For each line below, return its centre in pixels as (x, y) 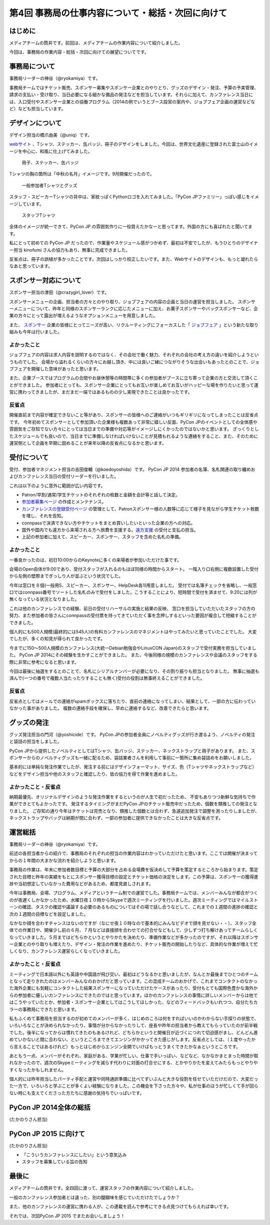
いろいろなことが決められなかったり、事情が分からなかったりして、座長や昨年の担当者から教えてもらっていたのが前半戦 (133, 1025)
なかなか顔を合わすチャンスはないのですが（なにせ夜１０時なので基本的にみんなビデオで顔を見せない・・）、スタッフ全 (133, 923)
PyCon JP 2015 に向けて (47, 1133)
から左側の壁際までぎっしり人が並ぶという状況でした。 (66, 576)
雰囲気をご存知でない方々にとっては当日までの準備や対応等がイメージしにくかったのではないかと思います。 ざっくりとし (134, 429)
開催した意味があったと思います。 (66, 369)
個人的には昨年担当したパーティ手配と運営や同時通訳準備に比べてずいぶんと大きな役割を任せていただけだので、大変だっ (134, 1079)
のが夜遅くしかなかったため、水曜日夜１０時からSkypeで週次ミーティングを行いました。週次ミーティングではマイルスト (134, 900)
